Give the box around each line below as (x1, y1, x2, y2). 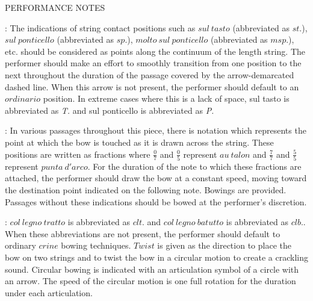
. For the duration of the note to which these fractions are (87, 160, 302, 172)
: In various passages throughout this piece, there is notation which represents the (5, 124, 306, 137)
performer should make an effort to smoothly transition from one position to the (5, 57, 302, 69)
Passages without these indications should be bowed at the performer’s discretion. (5, 195, 307, 208)
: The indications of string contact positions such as (5, 21, 196, 34)
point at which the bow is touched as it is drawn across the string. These (5, 135, 274, 148)
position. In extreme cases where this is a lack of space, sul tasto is (43, 92, 290, 105)
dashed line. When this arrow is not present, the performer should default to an (5, 80, 299, 93)
